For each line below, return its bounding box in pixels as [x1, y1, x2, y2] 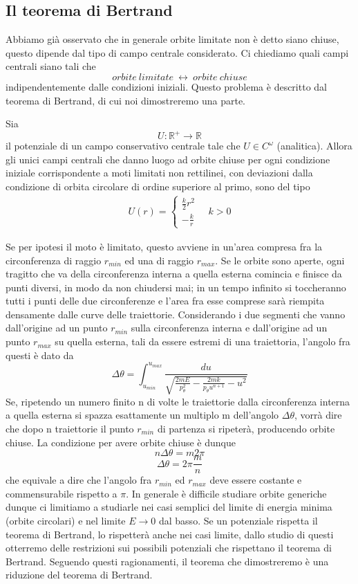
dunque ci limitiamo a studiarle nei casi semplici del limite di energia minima [6, 500, 332, 514]
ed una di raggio [124, 253, 194, 267]
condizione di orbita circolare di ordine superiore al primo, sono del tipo [6, 179, 310, 194]
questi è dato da [6, 347, 74, 362]
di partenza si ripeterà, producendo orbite [157, 421, 335, 435]
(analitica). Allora [276, 138, 352, 153]
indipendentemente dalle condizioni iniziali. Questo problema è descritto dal [6, 79, 327, 93]
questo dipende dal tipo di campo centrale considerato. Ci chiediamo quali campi [6, 45, 349, 60]
